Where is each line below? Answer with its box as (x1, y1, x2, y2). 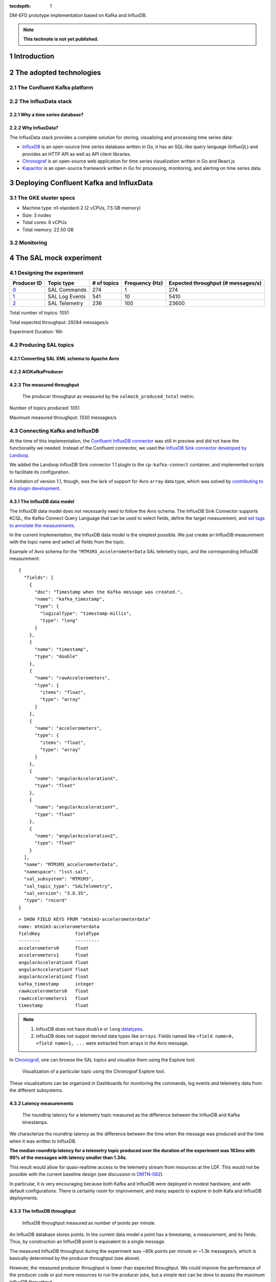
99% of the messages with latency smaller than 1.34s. (9, 1154, 127, 1161)
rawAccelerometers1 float (18, 995, 89, 1001)
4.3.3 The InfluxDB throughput (9, 1208, 76, 1214)
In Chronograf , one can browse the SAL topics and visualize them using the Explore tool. (9, 1056, 196, 1063)
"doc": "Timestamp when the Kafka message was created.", (34, 589, 183, 595)
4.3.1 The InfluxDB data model (9, 498, 75, 505)
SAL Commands (48, 286, 87, 293)
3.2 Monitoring (9, 239, 48, 246)
